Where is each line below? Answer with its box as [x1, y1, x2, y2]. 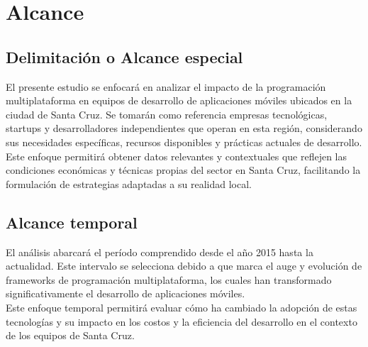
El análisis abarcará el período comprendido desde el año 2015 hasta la [6, 244, 313, 259]
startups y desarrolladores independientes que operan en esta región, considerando [6, 121, 362, 136]
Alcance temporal [6, 211, 138, 233]
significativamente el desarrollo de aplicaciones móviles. [6, 286, 245, 301]
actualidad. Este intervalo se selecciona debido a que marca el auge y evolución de [6, 258, 362, 273]
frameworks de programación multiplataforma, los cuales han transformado [6, 272, 332, 287]
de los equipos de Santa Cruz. [6, 328, 135, 343]
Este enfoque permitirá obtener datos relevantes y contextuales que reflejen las [6, 148, 347, 163]
